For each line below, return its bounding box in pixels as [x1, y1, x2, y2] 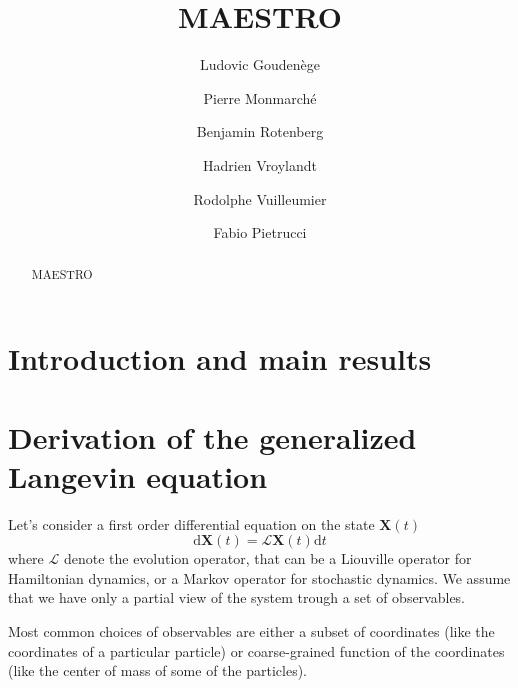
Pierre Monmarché [203, 87, 317, 108]
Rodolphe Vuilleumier [193, 188, 327, 209]
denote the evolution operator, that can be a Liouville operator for [63, 548, 472, 569]
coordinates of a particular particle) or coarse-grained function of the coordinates [8, 640, 505, 661]
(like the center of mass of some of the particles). [8, 660, 307, 681]
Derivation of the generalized [8, 416, 417, 457]
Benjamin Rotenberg [196, 121, 324, 142]
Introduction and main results [8, 338, 432, 379]
